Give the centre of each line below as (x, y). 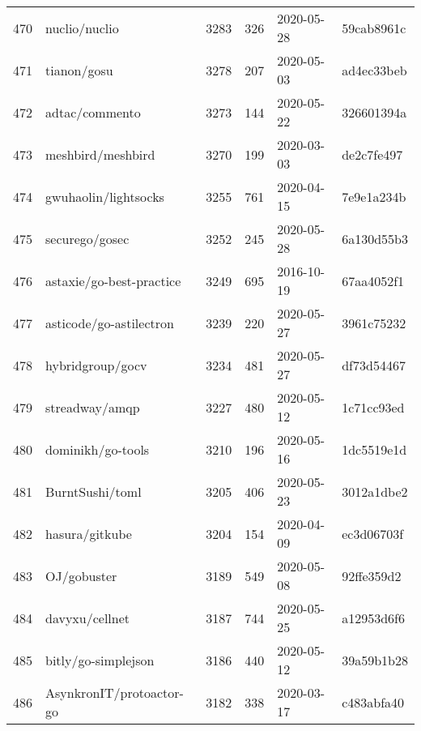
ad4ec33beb (374, 70)
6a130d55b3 (375, 238)
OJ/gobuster (81, 575)
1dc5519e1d (374, 449)
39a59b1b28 (375, 660)
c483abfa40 (373, 702)
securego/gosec (87, 238)
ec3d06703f (373, 533)
